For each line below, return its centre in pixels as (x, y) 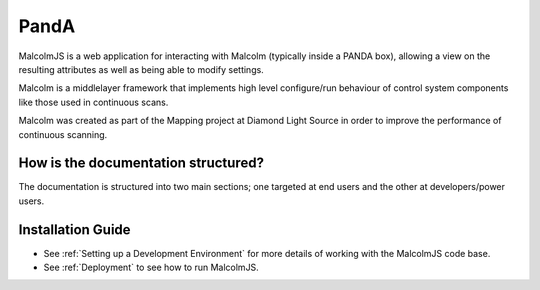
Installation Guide (74, 229)
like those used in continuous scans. (93, 102)
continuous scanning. (63, 134)
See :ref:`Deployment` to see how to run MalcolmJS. (151, 267)
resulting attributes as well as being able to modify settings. (141, 69)
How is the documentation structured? (141, 163)
